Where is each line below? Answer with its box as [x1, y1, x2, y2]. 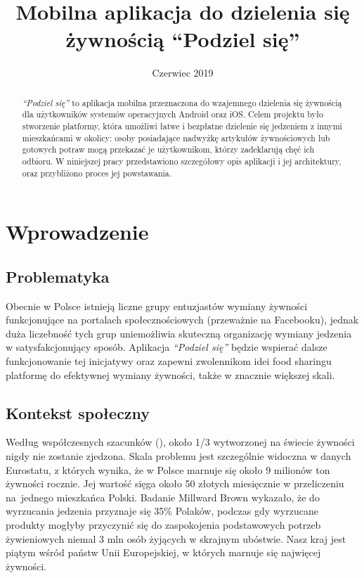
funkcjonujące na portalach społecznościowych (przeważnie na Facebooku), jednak [6, 312, 359, 327]
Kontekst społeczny [6, 402, 150, 423]
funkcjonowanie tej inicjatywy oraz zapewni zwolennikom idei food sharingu [6, 354, 332, 368]
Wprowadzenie [6, 217, 149, 246]
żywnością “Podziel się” [65, 25, 300, 53]
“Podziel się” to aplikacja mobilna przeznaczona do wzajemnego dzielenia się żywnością [22, 96, 342, 108]
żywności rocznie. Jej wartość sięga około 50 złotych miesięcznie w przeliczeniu [6, 476, 344, 491]
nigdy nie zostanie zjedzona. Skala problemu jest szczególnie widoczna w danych [6, 449, 351, 463]
